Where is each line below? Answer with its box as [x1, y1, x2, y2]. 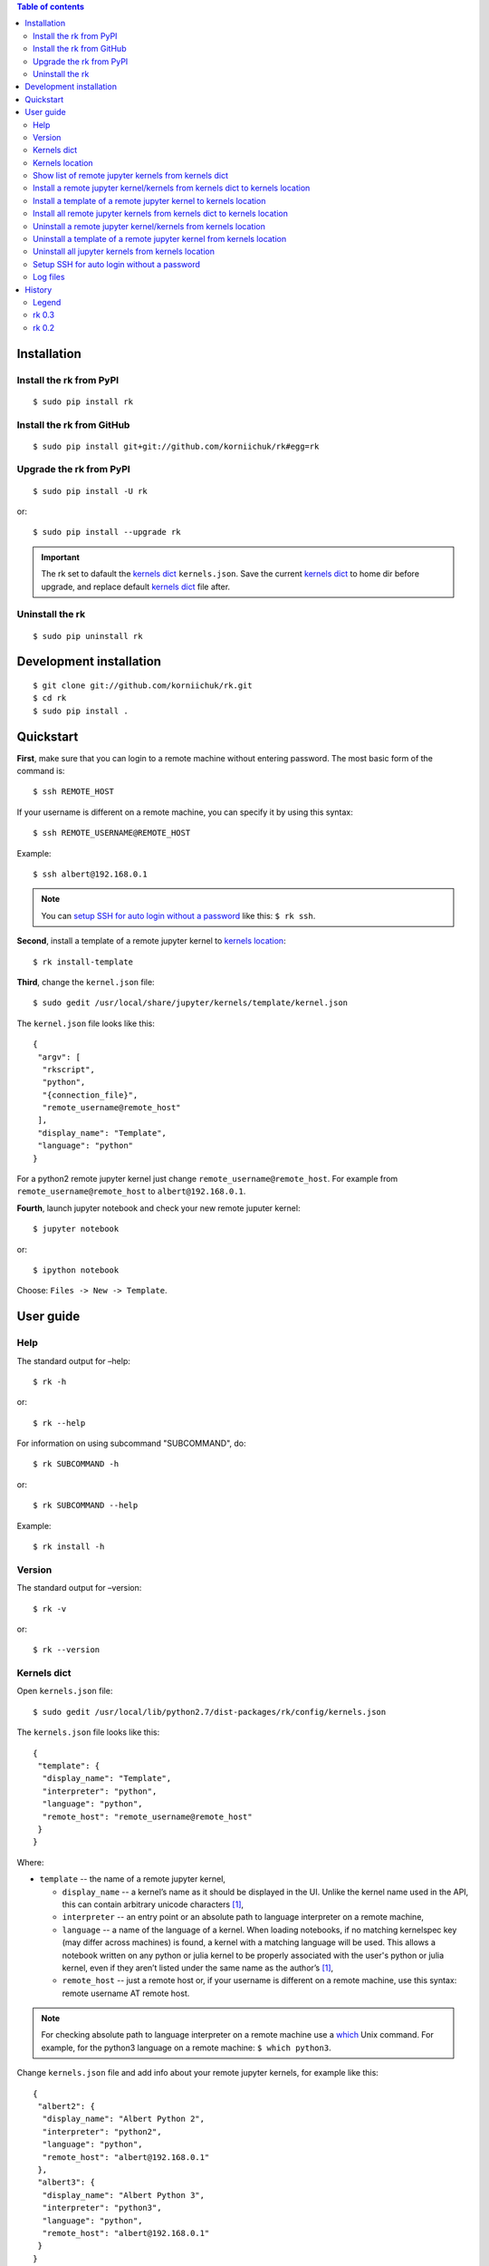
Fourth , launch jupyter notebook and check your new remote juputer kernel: [16, 1202, 301, 1214]
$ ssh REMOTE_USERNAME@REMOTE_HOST [33, 828, 191, 838]
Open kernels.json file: [16, 1686, 113, 1697]
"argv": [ [37, 1051, 81, 1062]
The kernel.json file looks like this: [16, 1018, 156, 1029]
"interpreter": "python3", [42, 2203, 162, 2213]
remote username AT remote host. [62, 1988, 190, 1999]
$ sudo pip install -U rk [33, 486, 149, 496]
